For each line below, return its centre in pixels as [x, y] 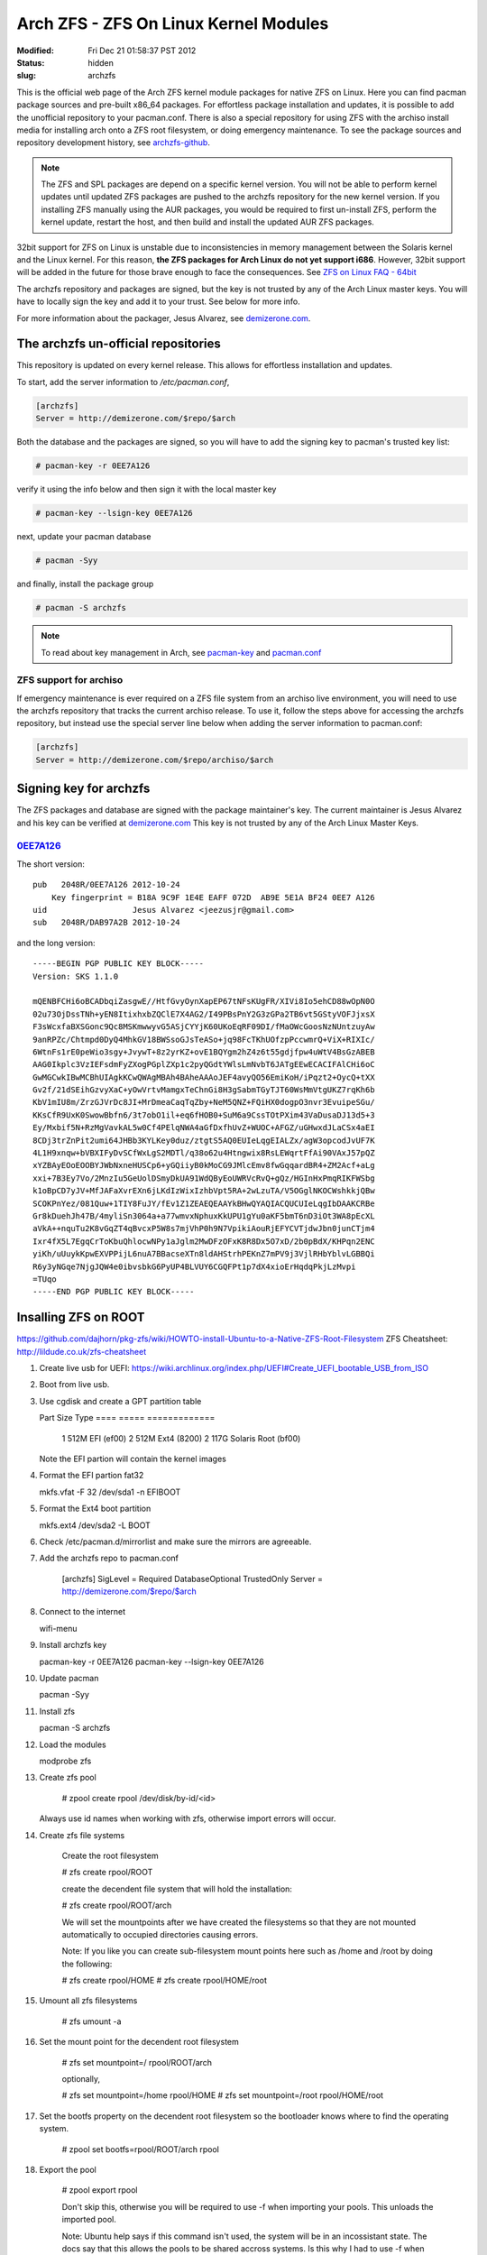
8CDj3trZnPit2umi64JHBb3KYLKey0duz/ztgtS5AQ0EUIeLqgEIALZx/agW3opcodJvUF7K [204, 1140]
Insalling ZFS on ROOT [81, 1317]
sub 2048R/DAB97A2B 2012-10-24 [106, 923]
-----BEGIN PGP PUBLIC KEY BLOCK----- [119, 964]
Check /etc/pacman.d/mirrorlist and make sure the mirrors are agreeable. [175, 1542]
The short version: [51, 864]
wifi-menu [58, 1628]
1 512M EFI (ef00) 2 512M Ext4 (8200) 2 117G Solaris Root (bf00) [181, 1438]
